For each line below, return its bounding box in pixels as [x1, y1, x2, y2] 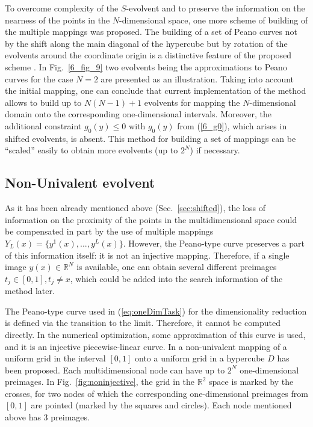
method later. [5, 284, 55, 297]
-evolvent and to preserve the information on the [126, 2, 305, 14]
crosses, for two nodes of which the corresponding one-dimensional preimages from [5, 387, 308, 399]
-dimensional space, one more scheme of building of [119, 13, 308, 26]
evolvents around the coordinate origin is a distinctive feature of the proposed [5, 49, 292, 61]
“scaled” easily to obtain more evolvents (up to [5, 144, 178, 156]
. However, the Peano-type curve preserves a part [123, 236, 305, 249]
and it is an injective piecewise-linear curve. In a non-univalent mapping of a [5, 340, 287, 352]
